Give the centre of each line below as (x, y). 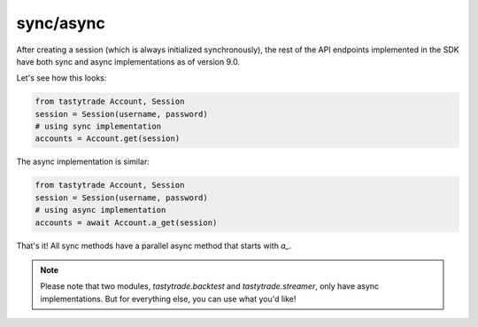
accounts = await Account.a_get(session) (126, 222)
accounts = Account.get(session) (108, 139)
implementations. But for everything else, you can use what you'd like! (168, 299)
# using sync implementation (98, 127)
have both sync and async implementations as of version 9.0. (128, 61)
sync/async (61, 23)
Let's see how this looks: (62, 78)
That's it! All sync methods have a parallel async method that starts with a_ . (154, 245)
